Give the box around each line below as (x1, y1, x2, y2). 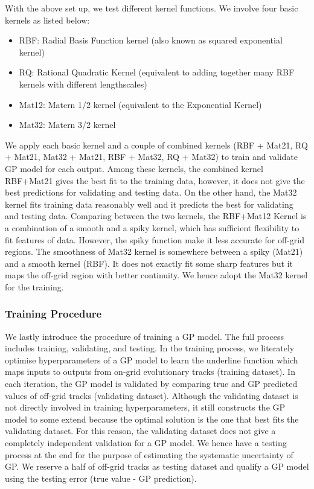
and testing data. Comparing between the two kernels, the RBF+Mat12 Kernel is (5, 209, 307, 222)
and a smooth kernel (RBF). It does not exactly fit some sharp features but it (5, 257, 293, 269)
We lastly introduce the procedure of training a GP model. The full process (5, 330, 284, 342)
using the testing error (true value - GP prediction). (5, 471, 197, 484)
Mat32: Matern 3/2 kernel (19, 118, 116, 131)
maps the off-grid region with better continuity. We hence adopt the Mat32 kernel (5, 269, 308, 281)
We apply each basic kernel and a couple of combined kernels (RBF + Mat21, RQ (5, 138, 308, 151)
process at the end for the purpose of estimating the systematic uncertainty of (5, 448, 293, 461)
